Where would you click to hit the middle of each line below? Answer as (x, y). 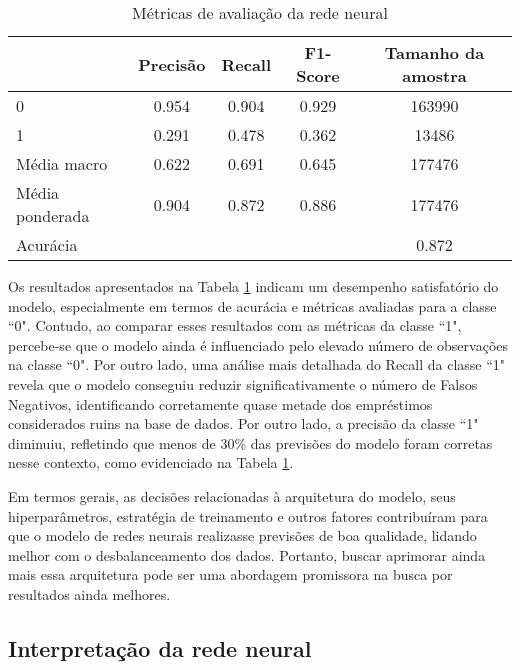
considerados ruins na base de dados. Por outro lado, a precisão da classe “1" (243, 423)
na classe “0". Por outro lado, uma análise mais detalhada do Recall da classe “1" (257, 364)
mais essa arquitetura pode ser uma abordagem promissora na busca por (230, 574)
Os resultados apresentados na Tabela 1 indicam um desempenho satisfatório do (253, 286)
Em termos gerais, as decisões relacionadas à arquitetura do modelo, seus (232, 495)
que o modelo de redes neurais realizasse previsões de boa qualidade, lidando (242, 535)
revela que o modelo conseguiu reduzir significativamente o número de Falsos (243, 383)
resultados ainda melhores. (89, 593)
